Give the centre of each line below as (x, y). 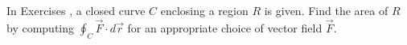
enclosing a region (204, 10)
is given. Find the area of (326, 10)
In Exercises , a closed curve (76, 10)
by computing (41, 27)
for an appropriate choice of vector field (225, 27)
